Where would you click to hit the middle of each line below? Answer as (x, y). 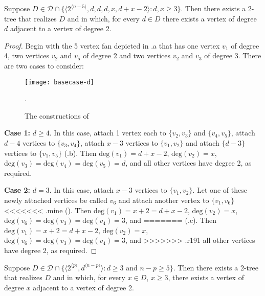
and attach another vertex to (164, 200)
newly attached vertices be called (56, 200)
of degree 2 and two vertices (127, 55)
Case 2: (17, 190)
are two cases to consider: (44, 65)
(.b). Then (80, 153)
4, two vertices (27, 55)
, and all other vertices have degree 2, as (189, 163)
